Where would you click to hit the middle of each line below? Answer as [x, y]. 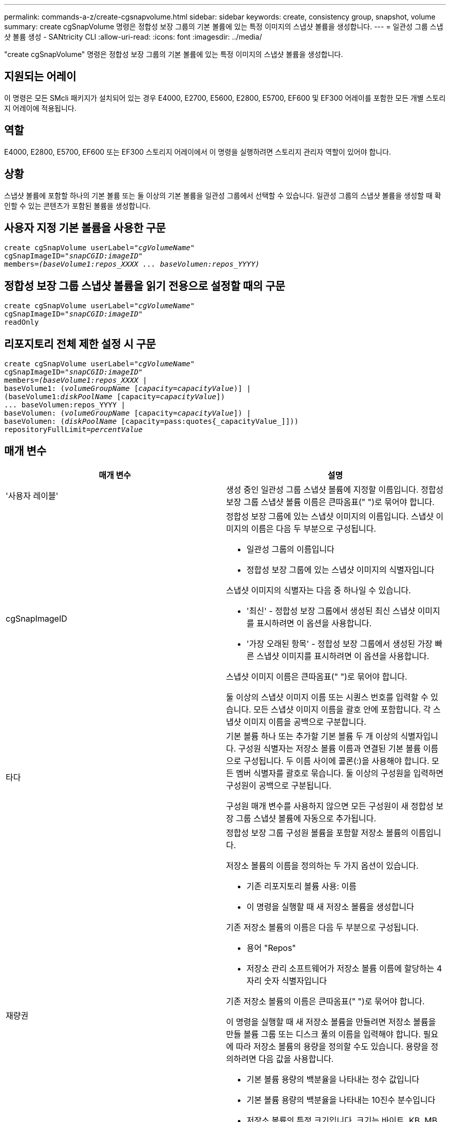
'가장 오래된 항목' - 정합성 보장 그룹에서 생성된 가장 [340, 643]
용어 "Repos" [271, 948]
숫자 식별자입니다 [295, 980]
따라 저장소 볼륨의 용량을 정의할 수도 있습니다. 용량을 [332, 1046]
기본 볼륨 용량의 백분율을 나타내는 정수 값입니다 [333, 1079]
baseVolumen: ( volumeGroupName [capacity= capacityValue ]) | [128, 413]
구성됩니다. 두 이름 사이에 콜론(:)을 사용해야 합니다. [336, 761]
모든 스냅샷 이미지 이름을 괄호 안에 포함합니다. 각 [342, 709]
